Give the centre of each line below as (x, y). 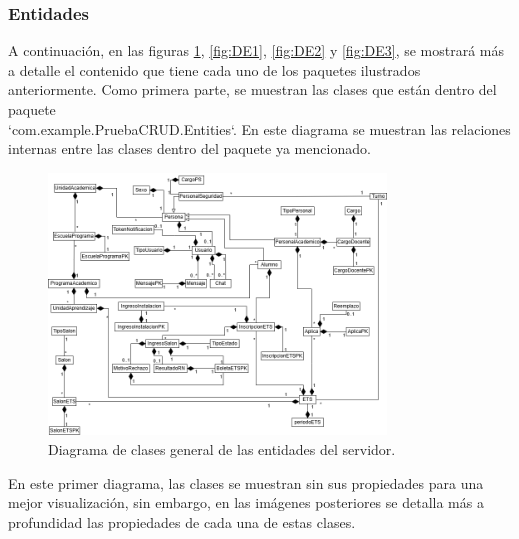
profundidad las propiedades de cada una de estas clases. (182, 521)
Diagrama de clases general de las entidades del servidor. (222, 449)
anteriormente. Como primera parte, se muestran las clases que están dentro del (252, 89)
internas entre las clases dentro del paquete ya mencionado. (189, 148)
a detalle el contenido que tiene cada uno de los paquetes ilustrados (214, 69)
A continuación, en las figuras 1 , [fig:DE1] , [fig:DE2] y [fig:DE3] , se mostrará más (256, 50)
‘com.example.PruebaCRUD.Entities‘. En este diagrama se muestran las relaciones (259, 128)
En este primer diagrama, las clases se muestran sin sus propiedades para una (246, 482)
